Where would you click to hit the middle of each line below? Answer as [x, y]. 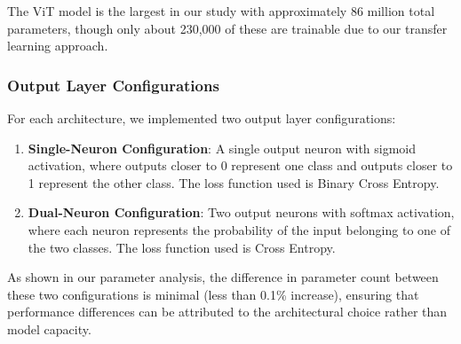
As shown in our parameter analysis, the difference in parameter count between [223, 277]
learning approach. [58, 46]
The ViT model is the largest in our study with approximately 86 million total [221, 11]
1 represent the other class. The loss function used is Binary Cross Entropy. [234, 182]
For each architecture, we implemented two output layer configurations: [202, 118]
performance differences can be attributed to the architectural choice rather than [227, 312]
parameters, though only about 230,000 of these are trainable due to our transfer [227, 28]
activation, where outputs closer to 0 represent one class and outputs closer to [240, 165]
